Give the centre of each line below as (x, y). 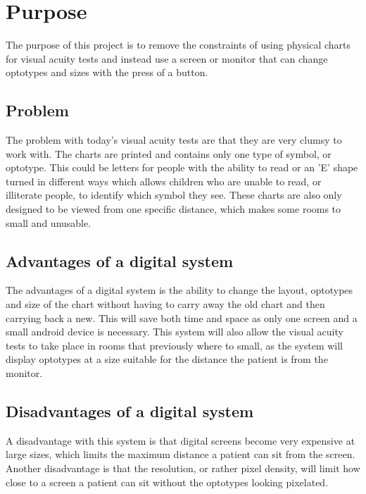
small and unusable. (49, 222)
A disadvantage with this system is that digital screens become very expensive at (181, 440)
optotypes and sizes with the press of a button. (107, 72)
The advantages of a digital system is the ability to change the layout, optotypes (179, 290)
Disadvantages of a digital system (130, 411)
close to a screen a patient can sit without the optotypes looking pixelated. (167, 482)
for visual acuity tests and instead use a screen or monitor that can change (167, 58)
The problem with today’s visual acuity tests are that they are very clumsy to (174, 140)
